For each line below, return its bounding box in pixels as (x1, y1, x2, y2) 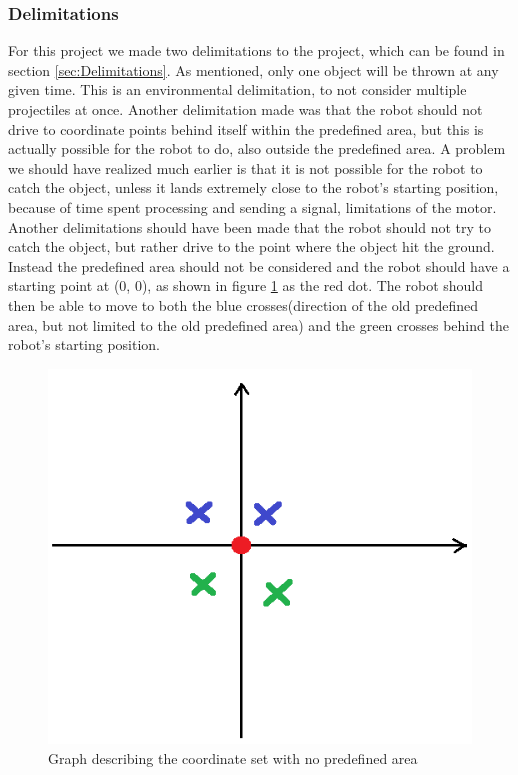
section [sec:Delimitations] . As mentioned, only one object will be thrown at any (8, 59, 499, 80)
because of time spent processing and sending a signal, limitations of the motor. (8, 196, 497, 217)
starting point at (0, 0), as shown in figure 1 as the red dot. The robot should (8, 275, 484, 296)
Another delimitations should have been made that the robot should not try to (8, 216, 491, 237)
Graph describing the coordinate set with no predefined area (48, 747, 418, 768)
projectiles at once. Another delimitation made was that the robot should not (8, 99, 483, 119)
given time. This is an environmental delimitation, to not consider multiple (8, 79, 467, 100)
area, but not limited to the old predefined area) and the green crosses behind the (8, 314, 509, 335)
